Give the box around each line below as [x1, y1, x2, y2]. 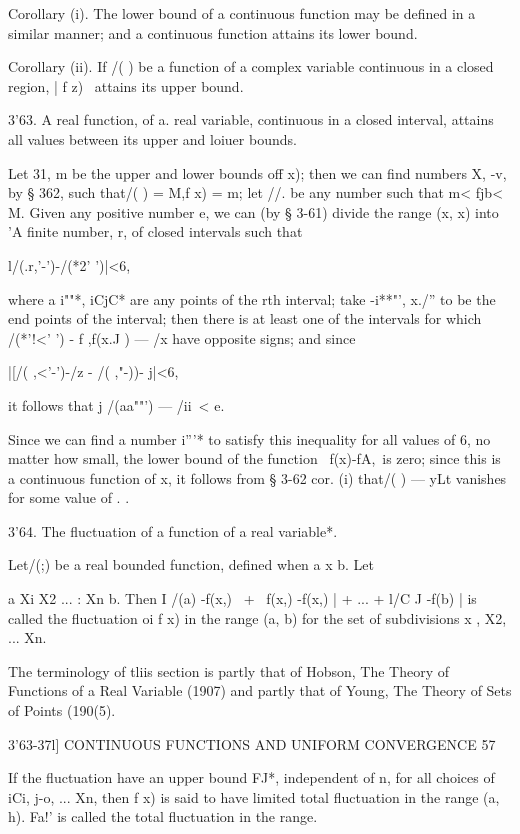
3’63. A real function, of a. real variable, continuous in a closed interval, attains [8, 109, 494, 130]
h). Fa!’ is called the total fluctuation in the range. [8, 806, 318, 827]
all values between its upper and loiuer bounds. [8, 128, 297, 149]
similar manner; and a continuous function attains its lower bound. [8, 22, 418, 43]
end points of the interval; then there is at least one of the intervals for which [8, 308, 482, 329]
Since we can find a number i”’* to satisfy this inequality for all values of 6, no [8, 428, 491, 449]
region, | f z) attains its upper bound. [8, 75, 244, 96]
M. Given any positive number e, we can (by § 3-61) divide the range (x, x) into [8, 201, 499, 222]
